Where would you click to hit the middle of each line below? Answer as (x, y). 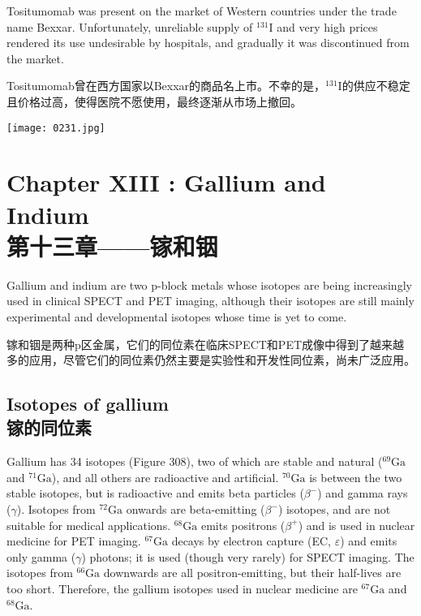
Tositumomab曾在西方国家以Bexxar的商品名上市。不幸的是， (166, 86)
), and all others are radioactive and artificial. (165, 477)
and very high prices (327, 26)
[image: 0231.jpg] (56, 128)
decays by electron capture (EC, (251, 541)
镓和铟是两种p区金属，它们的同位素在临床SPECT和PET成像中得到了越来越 (206, 344)
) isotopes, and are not (334, 509)
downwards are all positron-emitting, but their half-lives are (252, 573)
